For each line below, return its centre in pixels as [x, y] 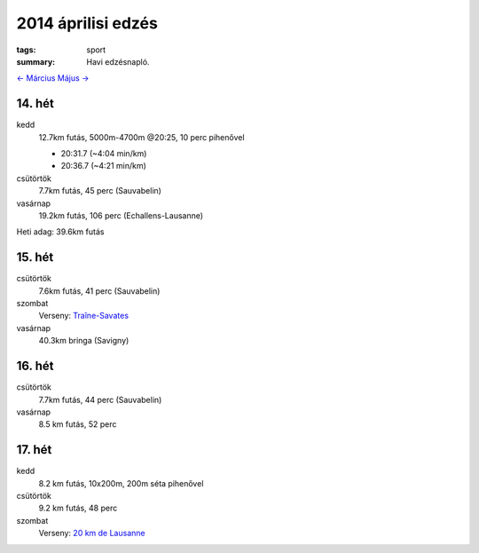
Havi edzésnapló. [118, 61]
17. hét [34, 450]
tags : [26, 50]
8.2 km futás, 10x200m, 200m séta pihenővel [121, 483]
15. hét [35, 257]
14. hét [35, 103]
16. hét [35, 366]
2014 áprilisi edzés [87, 23]
